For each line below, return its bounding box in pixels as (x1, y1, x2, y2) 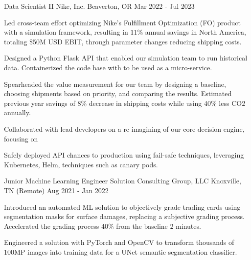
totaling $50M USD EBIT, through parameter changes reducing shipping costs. (4, 36, 242, 46)
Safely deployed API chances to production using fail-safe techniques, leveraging (4, 150, 244, 160)
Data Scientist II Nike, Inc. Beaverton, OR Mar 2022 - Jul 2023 (4, 1, 195, 11)
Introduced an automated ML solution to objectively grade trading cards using (4, 201, 241, 212)
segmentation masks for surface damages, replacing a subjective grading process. (4, 211, 245, 221)
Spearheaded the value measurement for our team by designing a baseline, (4, 79, 226, 89)
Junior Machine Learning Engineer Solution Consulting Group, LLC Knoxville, (4, 176, 241, 186)
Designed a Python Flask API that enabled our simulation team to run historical (4, 53, 248, 63)
